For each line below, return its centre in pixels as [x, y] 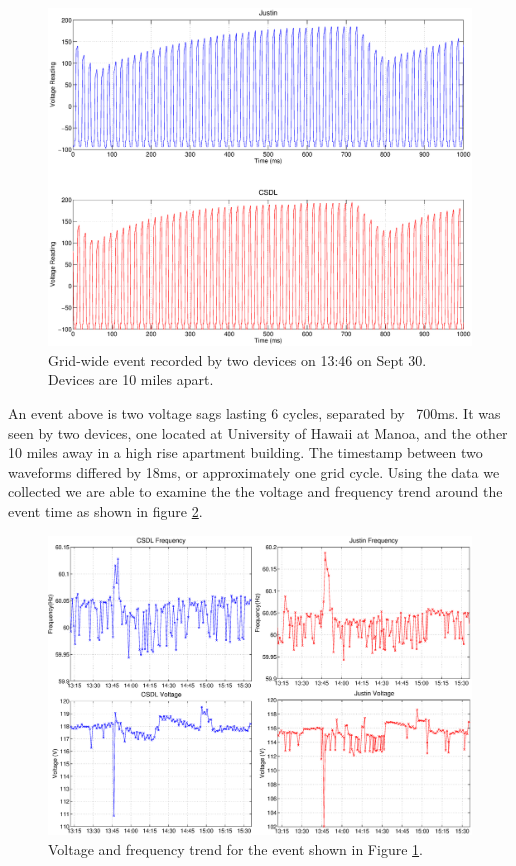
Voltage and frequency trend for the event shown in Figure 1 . [235, 848]
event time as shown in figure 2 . [105, 511]
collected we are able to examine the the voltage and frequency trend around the [255, 491]
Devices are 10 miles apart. [131, 379]
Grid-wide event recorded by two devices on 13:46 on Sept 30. [237, 359]
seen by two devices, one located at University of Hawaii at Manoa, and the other [258, 432]
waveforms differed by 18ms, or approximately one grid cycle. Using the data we [254, 471]
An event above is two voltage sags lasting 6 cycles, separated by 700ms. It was [254, 413]
